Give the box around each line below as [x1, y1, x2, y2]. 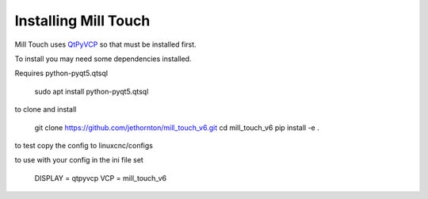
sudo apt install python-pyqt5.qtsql [34, 86, 149, 96]
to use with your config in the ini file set [14, 155, 144, 165]
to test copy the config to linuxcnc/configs [14, 140, 154, 150]
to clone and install [14, 105, 77, 114]
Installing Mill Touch [14, 12, 151, 29]
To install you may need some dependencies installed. [14, 54, 192, 63]
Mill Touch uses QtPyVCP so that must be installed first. [14, 40, 197, 49]
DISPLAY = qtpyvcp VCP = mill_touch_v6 [34, 173, 166, 182]
